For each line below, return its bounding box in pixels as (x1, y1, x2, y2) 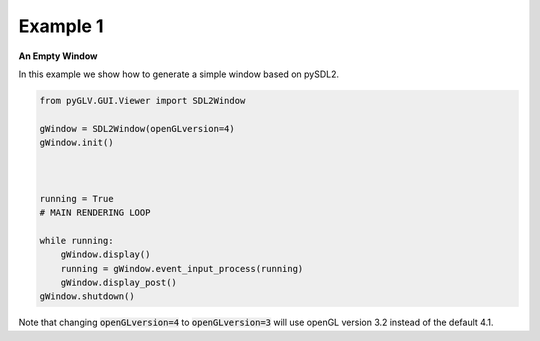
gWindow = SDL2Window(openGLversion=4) (39, 123, 235, 134)
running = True (39, 193, 114, 204)
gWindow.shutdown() (39, 291, 135, 302)
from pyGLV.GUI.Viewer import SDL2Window (39, 95, 246, 106)
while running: (39, 235, 114, 246)
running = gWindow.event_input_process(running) (60, 263, 304, 274)
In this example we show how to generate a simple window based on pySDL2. (18, 68, 340, 80)
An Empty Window (18, 50, 98, 62)
